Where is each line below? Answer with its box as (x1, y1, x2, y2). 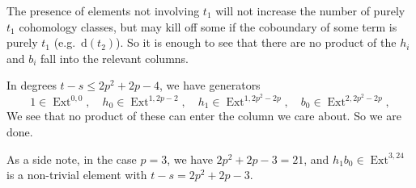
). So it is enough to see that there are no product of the (116, 34, 397, 51)
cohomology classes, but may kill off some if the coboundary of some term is (19, 18, 397, 35)
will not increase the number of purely (215, 2, 405, 19)
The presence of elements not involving (6, 2, 200, 19)
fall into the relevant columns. (40, 49, 189, 66)
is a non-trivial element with (6, 166, 147, 183)
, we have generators (159, 77, 261, 94)
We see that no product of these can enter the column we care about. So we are (6, 107, 401, 124)
